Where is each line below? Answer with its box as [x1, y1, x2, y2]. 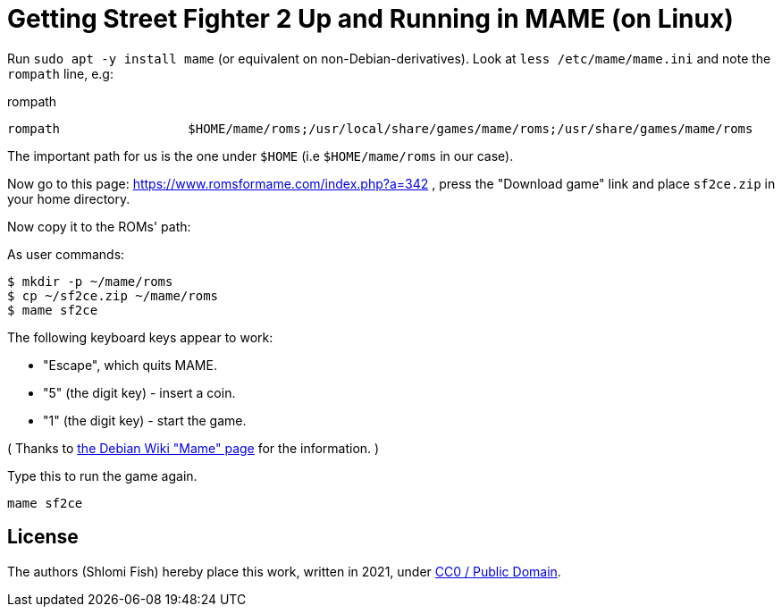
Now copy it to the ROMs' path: [7, 218, 191, 234]
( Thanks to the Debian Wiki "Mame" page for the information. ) [7, 440, 380, 456]
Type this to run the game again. [7, 467, 198, 484]
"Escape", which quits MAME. [43, 357, 217, 373]
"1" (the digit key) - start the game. [43, 412, 247, 428]
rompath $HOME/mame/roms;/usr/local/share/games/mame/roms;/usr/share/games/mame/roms [7, 121, 753, 136]
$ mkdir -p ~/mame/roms [7, 273, 173, 289]
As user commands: [7, 246, 125, 262]
